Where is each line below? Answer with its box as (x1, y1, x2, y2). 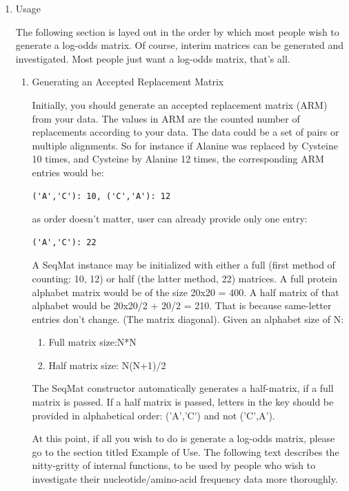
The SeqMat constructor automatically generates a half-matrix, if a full (32, 381, 334, 395)
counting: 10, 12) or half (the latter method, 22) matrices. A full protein (32, 271, 338, 285)
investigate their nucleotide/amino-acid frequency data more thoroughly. (32, 472, 338, 486)
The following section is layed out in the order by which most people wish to (15, 24, 339, 39)
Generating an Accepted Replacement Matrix (32, 74, 224, 89)
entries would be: (32, 165, 104, 179)
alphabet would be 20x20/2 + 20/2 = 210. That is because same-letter (32, 298, 332, 313)
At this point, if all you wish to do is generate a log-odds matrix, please (32, 431, 335, 446)
